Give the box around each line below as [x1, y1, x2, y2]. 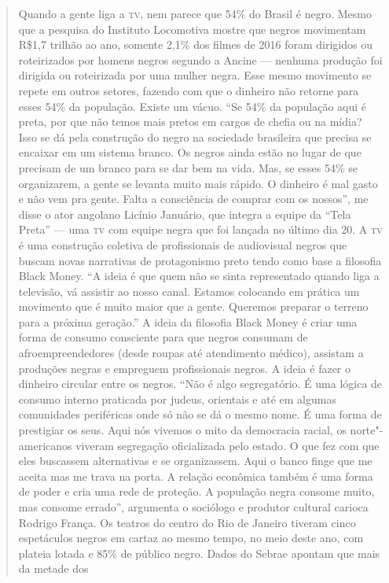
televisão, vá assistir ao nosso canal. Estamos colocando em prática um [18, 282, 360, 299]
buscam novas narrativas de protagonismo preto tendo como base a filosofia [18, 252, 382, 268]
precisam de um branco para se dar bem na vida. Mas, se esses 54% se [18, 159, 358, 175]
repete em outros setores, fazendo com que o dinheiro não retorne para [18, 82, 359, 98]
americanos [18, 437, 72, 453]
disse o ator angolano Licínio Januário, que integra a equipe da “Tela [18, 205, 351, 222]
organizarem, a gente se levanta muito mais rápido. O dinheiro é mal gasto [18, 175, 378, 191]
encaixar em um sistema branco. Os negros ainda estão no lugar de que [18, 144, 361, 161]
